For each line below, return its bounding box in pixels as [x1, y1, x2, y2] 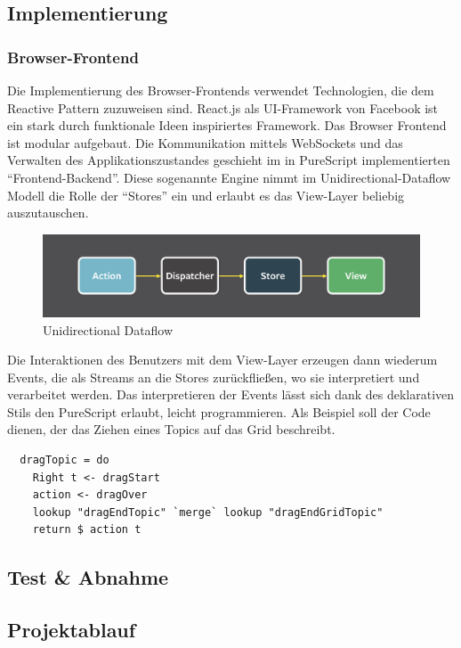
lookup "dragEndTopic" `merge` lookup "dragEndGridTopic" [32, 505, 384, 519]
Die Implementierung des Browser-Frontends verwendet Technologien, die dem [7, 81, 434, 99]
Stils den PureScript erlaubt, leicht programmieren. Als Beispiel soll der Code [7, 402, 431, 421]
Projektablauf [7, 616, 136, 644]
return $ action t [32, 523, 142, 537]
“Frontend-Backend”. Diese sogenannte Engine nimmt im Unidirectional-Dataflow [7, 168, 451, 186]
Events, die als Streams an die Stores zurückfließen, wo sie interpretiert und [7, 367, 420, 386]
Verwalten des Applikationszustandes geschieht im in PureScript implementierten [7, 151, 450, 169]
